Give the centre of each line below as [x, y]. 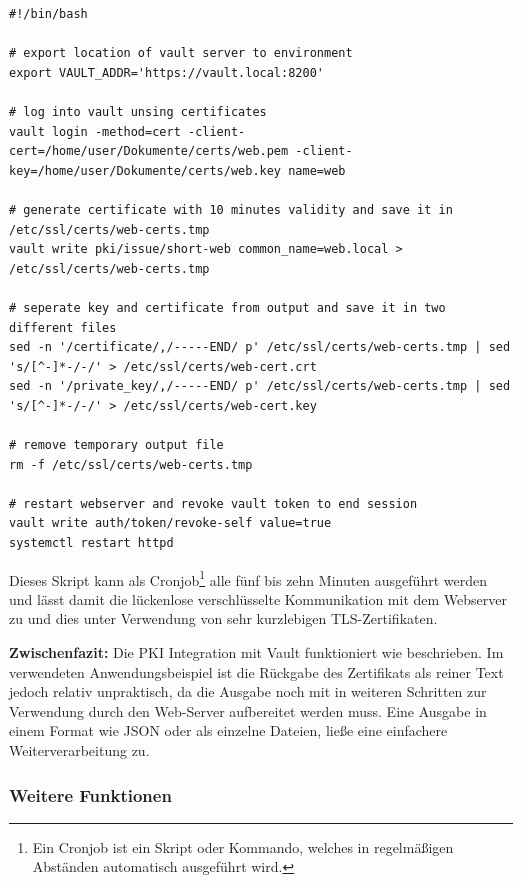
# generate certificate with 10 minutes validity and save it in [231, 209]
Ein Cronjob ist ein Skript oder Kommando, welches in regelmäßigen [243, 846]
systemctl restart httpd [91, 543]
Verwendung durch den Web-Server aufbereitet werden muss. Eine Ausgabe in [248, 710]
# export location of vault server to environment [181, 53]
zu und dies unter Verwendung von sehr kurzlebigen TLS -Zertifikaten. [223, 618]
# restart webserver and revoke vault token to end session [213, 503]
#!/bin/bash [48, 14]
